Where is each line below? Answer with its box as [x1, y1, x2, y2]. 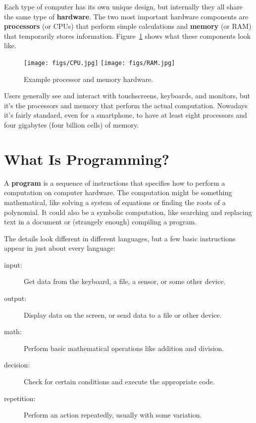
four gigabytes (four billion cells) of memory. [4, 120, 139, 130]
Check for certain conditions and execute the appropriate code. [24, 376, 215, 387]
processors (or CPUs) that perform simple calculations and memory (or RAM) [4, 21, 252, 31]
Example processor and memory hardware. [24, 73, 154, 84]
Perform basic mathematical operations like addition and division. [24, 343, 224, 353]
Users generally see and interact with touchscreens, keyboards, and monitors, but [4, 90, 250, 101]
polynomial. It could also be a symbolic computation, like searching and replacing [4, 207, 252, 217]
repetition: [4, 393, 36, 403]
